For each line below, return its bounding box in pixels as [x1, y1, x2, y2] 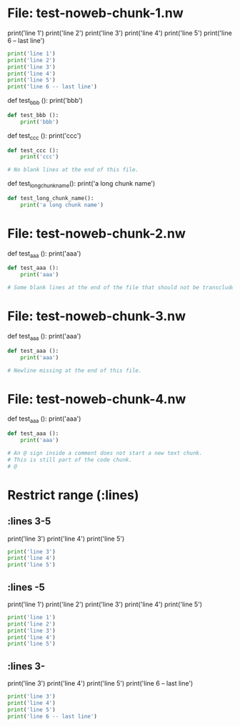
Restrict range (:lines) [7, 487, 139, 503]
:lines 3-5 [7, 516, 51, 528]
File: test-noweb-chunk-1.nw [7, 5, 184, 21]
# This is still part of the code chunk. [7, 456, 133, 463]
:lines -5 [7, 581, 45, 593]
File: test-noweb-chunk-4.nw [7, 391, 186, 407]
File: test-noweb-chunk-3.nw [7, 309, 186, 324]
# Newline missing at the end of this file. [7, 366, 142, 374]
